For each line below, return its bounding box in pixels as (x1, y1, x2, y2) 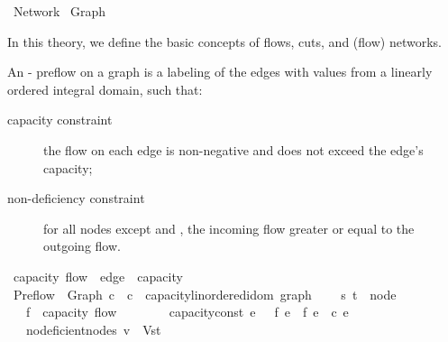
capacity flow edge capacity (13, 266, 183, 285)
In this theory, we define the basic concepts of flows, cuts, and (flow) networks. (7, 32, 442, 51)
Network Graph (13, 2, 106, 20)
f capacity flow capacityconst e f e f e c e (25, 302, 349, 321)
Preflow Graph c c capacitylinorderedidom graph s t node (13, 284, 397, 303)
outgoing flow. (43, 236, 121, 255)
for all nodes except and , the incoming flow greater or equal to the (43, 218, 415, 237)
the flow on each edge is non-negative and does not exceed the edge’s (43, 140, 424, 159)
